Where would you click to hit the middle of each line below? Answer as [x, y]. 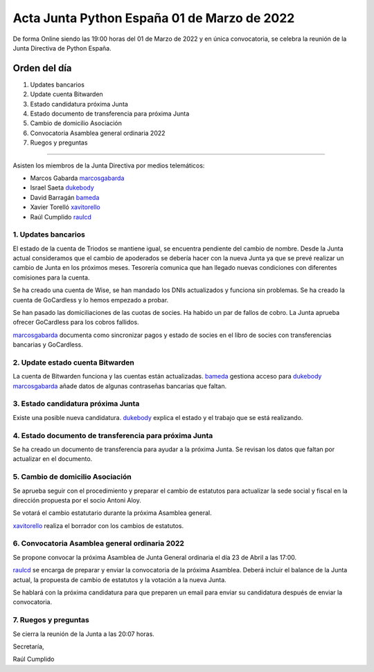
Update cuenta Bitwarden [66, 94]
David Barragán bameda [65, 197]
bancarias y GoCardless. [48, 345]
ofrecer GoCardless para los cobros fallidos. [76, 323]
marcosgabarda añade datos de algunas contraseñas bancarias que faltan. [120, 386]
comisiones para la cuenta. [51, 278]
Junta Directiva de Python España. [62, 48]
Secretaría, [28, 646]
